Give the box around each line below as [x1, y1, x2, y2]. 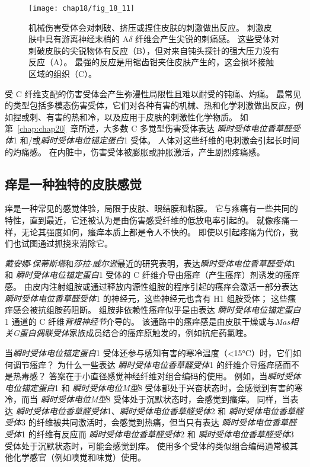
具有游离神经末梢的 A [44, 33, 129, 45]
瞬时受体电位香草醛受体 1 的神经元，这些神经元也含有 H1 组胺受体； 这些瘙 [5, 292, 296, 304]
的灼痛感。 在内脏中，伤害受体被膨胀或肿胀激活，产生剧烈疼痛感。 [5, 145, 265, 158]
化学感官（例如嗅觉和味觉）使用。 [12, 451, 146, 463]
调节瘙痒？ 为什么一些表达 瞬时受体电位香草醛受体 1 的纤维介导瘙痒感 [12, 358, 283, 370]
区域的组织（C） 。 [28, 68, 97, 80]
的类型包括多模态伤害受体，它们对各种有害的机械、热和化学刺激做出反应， [5, 99, 295, 111]
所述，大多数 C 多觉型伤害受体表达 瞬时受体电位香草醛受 [78, 122, 301, 135]
